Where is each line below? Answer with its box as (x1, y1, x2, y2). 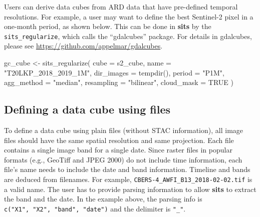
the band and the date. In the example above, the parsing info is (4, 193, 202, 204)
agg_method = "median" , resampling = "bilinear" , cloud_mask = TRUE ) (4, 77, 233, 87)
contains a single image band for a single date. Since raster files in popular (4, 144, 232, 155)
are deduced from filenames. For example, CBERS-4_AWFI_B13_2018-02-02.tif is (4, 173, 252, 184)
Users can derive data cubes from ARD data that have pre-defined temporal (4, 1, 238, 11)
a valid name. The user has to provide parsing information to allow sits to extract (4, 183, 256, 194)
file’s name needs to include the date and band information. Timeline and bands (4, 164, 250, 174)
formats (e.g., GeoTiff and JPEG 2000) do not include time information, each (4, 154, 242, 164)
